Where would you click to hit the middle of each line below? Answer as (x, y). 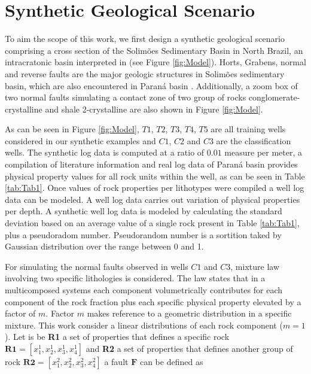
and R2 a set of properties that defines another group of (189, 348)
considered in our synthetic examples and (80, 140)
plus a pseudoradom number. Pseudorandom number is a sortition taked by (143, 234)
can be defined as (171, 361)
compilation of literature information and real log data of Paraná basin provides (151, 164)
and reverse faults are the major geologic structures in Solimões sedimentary (145, 73)
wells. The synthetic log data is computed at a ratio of (105, 152)
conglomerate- (274, 97)
